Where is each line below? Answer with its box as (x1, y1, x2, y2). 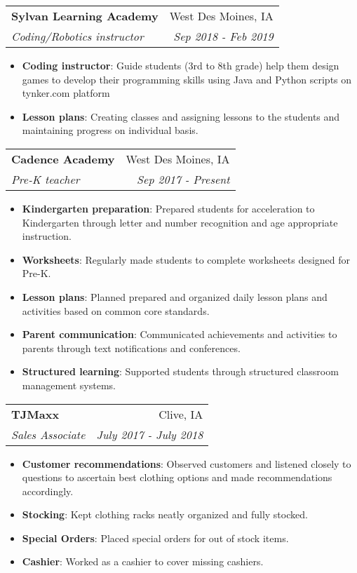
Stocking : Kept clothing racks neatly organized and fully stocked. (22, 507, 308, 522)
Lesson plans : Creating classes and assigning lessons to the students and (22, 109, 340, 123)
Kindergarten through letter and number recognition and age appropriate (22, 215, 338, 229)
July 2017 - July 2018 (96, 426, 203, 443)
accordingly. (22, 483, 74, 498)
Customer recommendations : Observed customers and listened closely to (22, 456, 351, 471)
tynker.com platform (22, 86, 110, 100)
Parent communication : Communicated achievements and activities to (22, 327, 337, 342)
